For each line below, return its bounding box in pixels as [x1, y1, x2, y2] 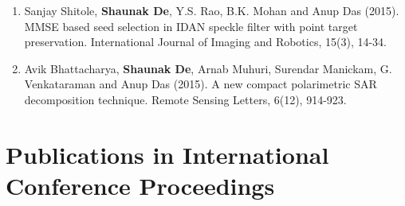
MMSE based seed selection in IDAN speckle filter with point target [24, 17, 358, 34]
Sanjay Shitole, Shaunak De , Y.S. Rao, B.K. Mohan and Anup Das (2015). [24, 2, 399, 18]
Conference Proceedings [6, 169, 275, 201]
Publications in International [6, 138, 329, 170]
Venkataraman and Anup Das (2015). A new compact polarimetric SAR [24, 76, 377, 92]
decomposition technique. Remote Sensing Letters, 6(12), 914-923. [24, 91, 347, 107]
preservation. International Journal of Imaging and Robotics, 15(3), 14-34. [24, 33, 387, 50]
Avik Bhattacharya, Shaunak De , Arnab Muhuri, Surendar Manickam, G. [24, 60, 392, 76]
